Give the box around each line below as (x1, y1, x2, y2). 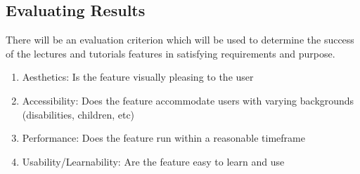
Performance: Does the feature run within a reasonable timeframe (22, 130, 305, 145)
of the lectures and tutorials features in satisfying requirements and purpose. (6, 46, 335, 60)
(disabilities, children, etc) (22, 107, 135, 121)
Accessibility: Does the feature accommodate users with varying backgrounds (22, 93, 354, 107)
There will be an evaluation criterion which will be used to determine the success (6, 32, 354, 47)
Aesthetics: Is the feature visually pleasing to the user (22, 69, 254, 84)
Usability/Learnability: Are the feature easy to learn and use (22, 154, 285, 168)
